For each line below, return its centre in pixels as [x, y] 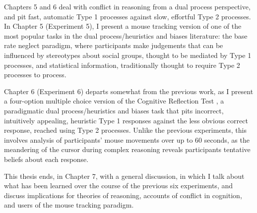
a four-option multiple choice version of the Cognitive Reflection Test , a [114, 101]
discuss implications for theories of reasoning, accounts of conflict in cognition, [123, 195]
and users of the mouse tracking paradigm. [69, 205]
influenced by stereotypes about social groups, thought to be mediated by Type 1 [128, 55]
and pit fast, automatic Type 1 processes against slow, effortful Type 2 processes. [128, 16]
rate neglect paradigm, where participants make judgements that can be [114, 45]
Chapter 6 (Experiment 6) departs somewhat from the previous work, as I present [129, 91]
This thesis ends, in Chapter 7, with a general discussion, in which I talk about [124, 176]
